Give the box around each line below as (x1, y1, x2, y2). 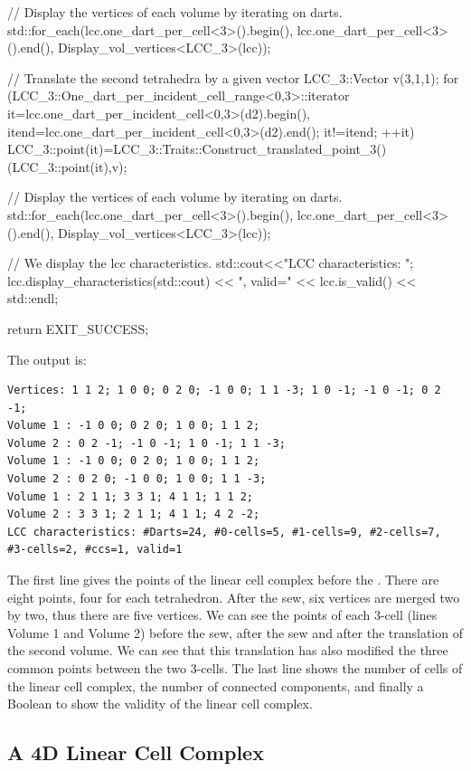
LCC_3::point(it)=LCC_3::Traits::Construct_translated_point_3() (7, 139, 387, 158)
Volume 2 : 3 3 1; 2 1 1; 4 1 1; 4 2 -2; (7, 508, 260, 521)
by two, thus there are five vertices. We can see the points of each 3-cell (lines (7, 605, 438, 624)
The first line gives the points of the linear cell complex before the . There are (7, 570, 439, 589)
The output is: (7, 349, 87, 368)
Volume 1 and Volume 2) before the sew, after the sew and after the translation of (7, 623, 463, 642)
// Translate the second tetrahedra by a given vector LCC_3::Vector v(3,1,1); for (7, 68, 459, 87)
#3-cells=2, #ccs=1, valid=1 (7, 543, 183, 557)
